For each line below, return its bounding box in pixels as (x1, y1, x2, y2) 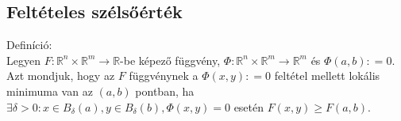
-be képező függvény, (120, 51, 221, 68)
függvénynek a (129, 67, 199, 84)
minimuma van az (6, 82, 93, 99)
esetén (233, 98, 264, 115)
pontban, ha (135, 82, 195, 99)
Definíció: (6, 36, 52, 53)
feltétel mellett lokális (274, 67, 380, 84)
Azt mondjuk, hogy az (6, 67, 115, 84)
